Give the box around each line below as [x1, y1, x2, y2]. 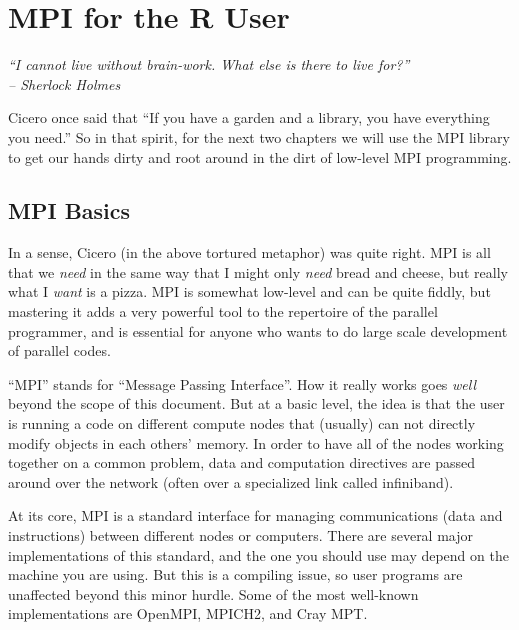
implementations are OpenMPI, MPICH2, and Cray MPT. [8, 603, 368, 624]
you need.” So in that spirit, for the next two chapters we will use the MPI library [8, 126, 510, 147]
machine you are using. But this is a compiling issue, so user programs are [8, 564, 463, 585]
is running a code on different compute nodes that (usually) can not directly [8, 413, 476, 434]
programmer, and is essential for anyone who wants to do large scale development [8, 320, 508, 341]
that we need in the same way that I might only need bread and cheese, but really [8, 261, 509, 282]
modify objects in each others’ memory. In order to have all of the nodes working [8, 432, 504, 453]
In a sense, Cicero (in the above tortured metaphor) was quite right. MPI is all [8, 242, 491, 263]
